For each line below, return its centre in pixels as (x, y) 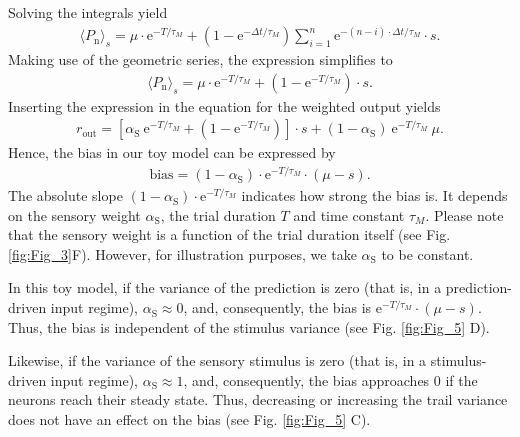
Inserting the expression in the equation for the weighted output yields (224, 105)
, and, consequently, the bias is (277, 307)
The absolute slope (65, 195)
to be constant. (427, 253)
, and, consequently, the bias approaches (306, 379)
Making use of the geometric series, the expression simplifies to (200, 59)
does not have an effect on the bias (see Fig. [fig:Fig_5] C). (189, 419)
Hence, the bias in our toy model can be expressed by (172, 152)
